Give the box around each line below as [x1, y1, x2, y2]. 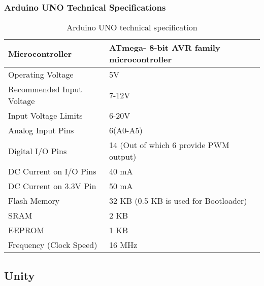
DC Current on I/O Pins [8, 165, 96, 177]
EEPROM [8, 224, 45, 236]
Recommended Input [8, 83, 82, 95]
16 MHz [109, 239, 137, 251]
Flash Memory [8, 195, 60, 207]
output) [109, 151, 137, 163]
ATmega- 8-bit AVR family [109, 42, 220, 54]
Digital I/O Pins [8, 145, 67, 157]
